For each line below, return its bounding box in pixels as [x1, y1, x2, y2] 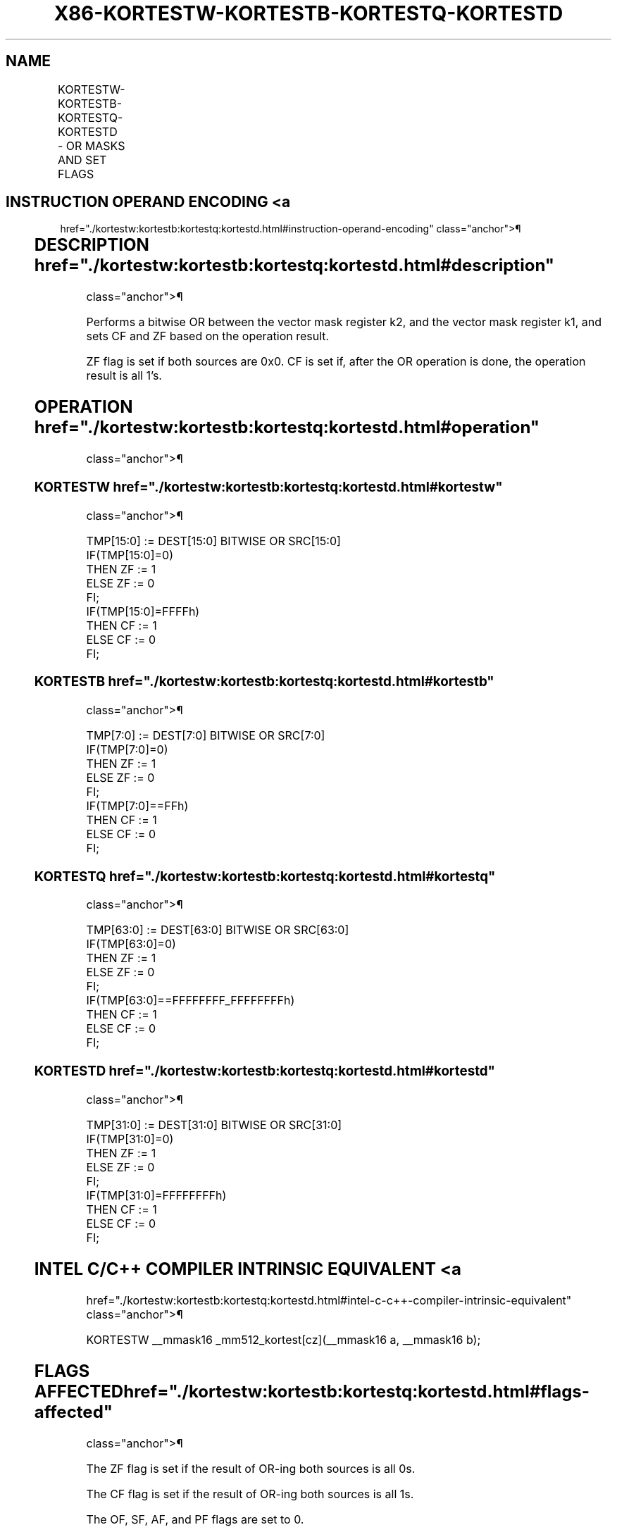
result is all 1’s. [86, 368, 162, 383]
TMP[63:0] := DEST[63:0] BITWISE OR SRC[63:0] [86, 923, 349, 938]
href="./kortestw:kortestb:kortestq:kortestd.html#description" [34, 255, 555, 276]
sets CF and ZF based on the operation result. [86, 329, 330, 344]
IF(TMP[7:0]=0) [86, 742, 168, 757]
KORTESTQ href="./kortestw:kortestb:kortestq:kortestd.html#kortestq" [34, 868, 496, 885]
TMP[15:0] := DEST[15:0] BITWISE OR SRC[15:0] [86, 533, 341, 548]
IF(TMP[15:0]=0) [86, 547, 174, 562]
